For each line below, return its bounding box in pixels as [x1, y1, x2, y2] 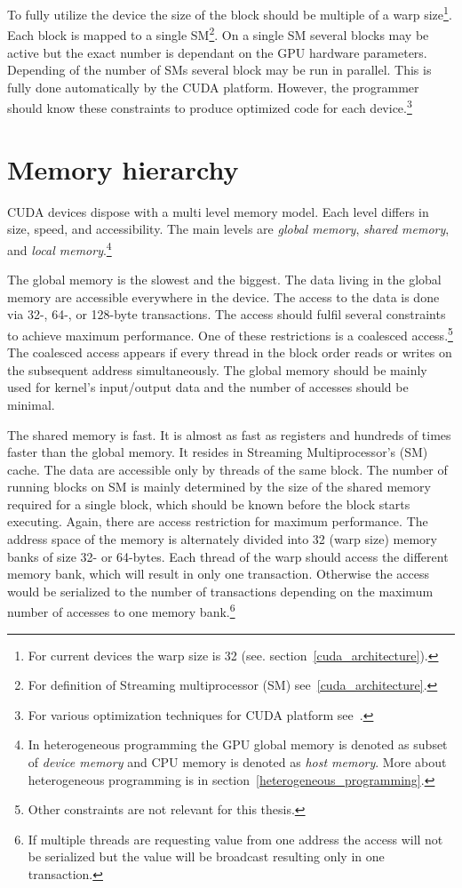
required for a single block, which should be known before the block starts [7, 494, 410, 513]
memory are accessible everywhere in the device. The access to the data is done [7, 287, 440, 306]
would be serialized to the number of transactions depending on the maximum [7, 581, 434, 600]
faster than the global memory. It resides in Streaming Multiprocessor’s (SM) [7, 443, 428, 461]
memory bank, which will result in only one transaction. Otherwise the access [7, 564, 429, 583]
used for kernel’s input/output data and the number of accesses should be [7, 378, 409, 396]
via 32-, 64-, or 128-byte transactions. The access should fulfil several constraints [7, 305, 446, 324]
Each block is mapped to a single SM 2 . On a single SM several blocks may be [7, 23, 429, 44]
